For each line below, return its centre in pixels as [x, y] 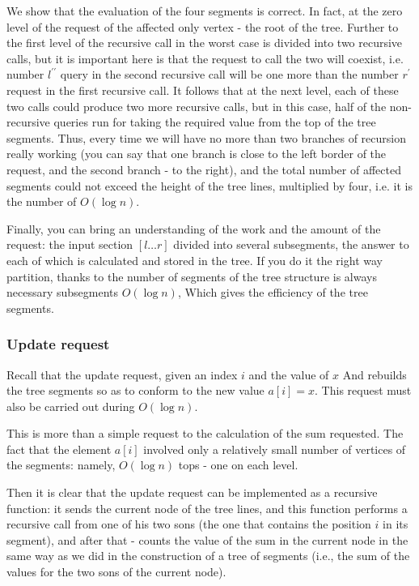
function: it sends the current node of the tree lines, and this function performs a [207, 508]
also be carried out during [71, 406]
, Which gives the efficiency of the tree [273, 292]
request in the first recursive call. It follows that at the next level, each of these [203, 90]
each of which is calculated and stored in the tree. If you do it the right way [195, 260]
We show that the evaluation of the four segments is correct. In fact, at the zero [205, 11]
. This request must [363, 390]
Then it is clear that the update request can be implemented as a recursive [192, 492]
